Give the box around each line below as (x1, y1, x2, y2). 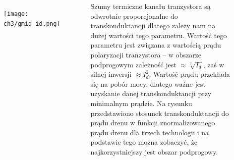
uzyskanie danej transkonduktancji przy (90, 88, 212, 99)
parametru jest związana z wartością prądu (90, 40, 221, 50)
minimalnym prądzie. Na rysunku (90, 98, 192, 108)
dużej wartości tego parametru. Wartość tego (90, 30, 227, 40)
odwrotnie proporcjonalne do (90, 10, 178, 21)
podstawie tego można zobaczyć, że (90, 137, 198, 147)
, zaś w (203, 59, 224, 69)
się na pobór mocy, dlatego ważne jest (90, 78, 206, 89)
